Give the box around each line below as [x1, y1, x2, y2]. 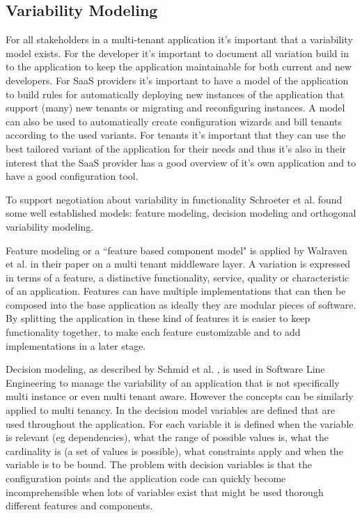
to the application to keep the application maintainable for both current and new [6, 59, 352, 74]
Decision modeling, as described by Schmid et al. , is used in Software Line [6, 362, 325, 376]
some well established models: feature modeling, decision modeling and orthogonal [6, 206, 356, 220]
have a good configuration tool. [6, 169, 139, 183]
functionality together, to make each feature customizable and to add [6, 325, 301, 339]
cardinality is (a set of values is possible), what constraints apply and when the [6, 443, 343, 458]
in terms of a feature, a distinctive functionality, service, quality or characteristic [6, 270, 349, 284]
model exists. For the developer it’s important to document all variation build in [6, 45, 349, 60]
